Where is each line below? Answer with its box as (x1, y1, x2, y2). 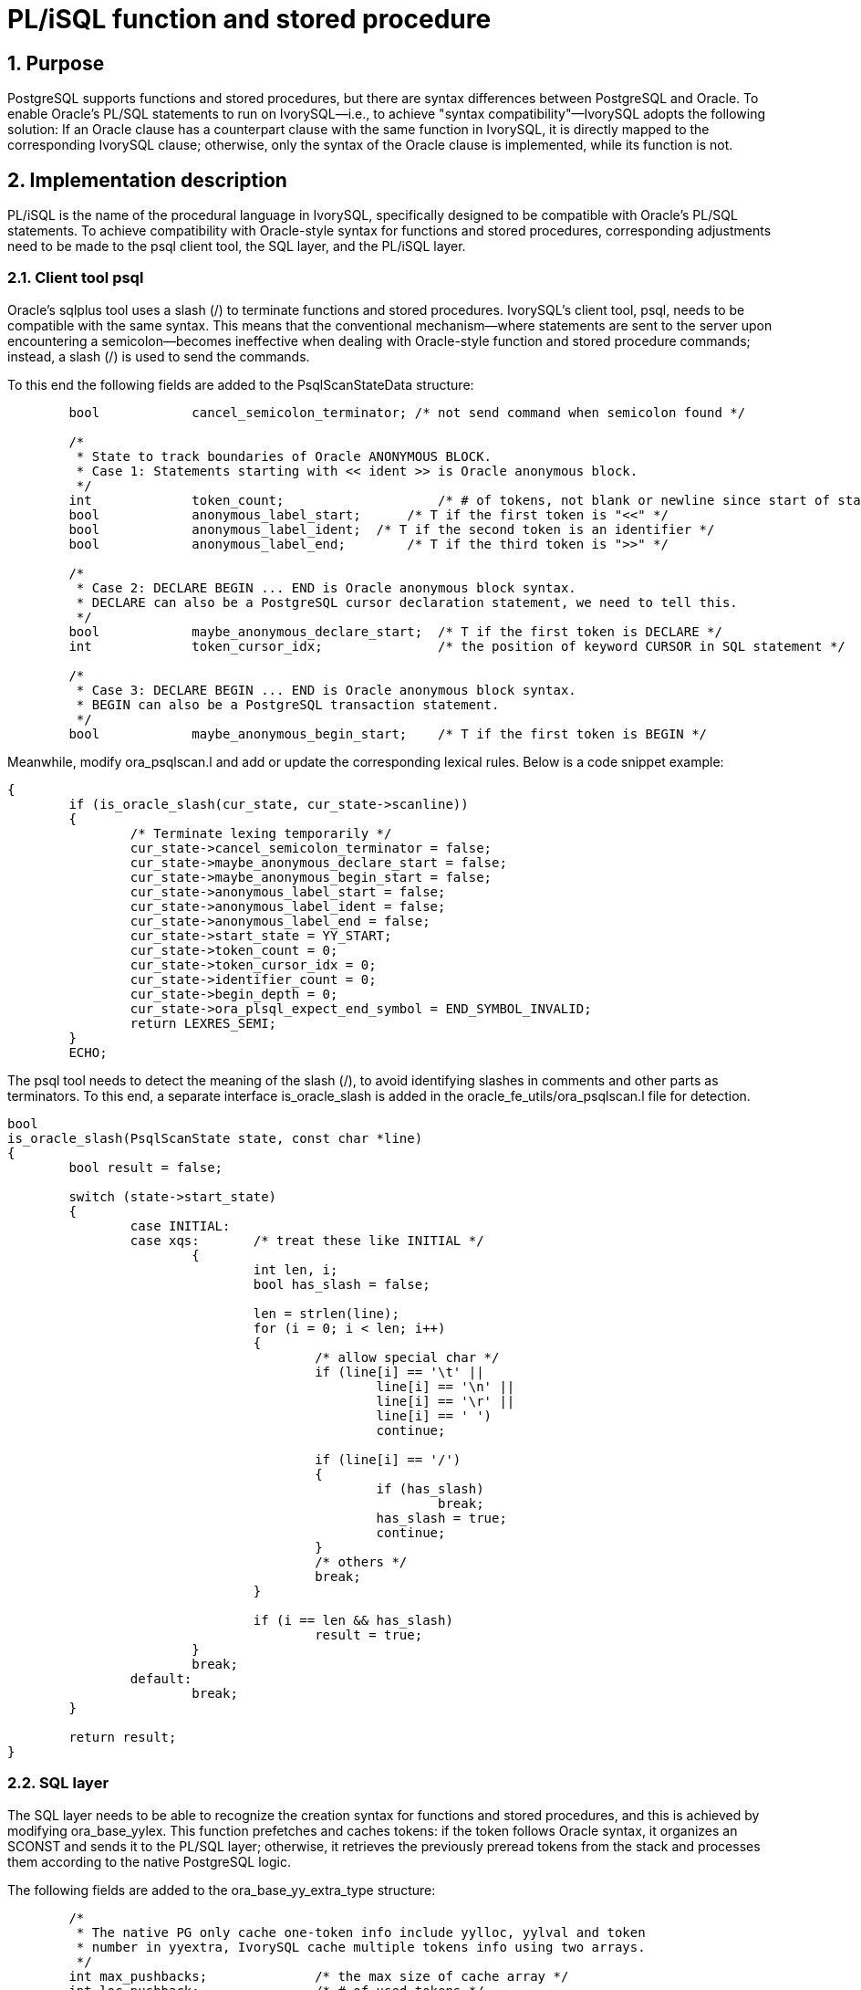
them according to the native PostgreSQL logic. (7, 1853, 292, 1870)
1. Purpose (7, 51, 105, 75)
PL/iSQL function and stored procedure (7, 4, 492, 35)
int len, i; (253, 1262, 338, 1277)
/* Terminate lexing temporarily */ (130, 825, 392, 841)
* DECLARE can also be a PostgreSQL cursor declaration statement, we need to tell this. (76, 594, 738, 610)
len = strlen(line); (253, 1305, 399, 1321)
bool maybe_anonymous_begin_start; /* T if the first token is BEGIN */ (68, 726, 708, 741)
